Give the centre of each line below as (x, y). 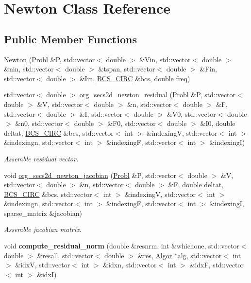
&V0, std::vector (191, 114)
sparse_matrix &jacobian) (43, 213)
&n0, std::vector (39, 123)
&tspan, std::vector (127, 69)
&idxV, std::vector (43, 265)
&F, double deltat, (196, 185)
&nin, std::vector (29, 69)
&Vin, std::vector (165, 59)
